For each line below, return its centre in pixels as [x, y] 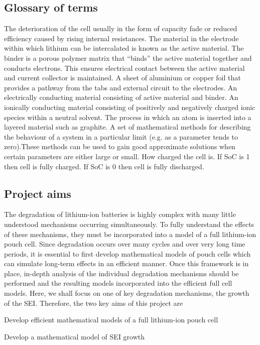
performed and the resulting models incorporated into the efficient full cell [118, 283]
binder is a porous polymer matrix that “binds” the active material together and [128, 57]
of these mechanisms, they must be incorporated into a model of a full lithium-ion [130, 234]
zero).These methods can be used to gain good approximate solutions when [120, 146]
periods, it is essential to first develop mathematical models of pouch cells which [127, 253]
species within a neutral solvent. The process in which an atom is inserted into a [128, 117]
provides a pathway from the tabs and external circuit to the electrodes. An [120, 87]
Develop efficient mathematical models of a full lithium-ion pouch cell [111, 320]
